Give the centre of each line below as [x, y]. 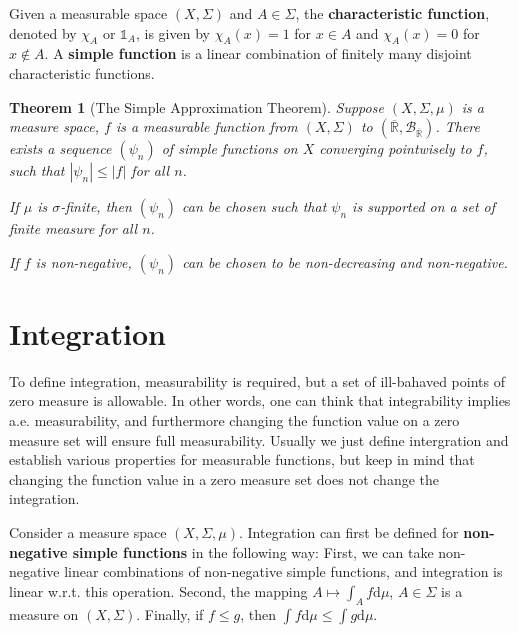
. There [457, 126]
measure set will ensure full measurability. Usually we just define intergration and [259, 439]
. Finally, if [170, 613]
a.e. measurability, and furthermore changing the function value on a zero [234, 420]
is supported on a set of [424, 206]
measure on [44, 613]
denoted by [43, 32]
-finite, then [96, 206]
